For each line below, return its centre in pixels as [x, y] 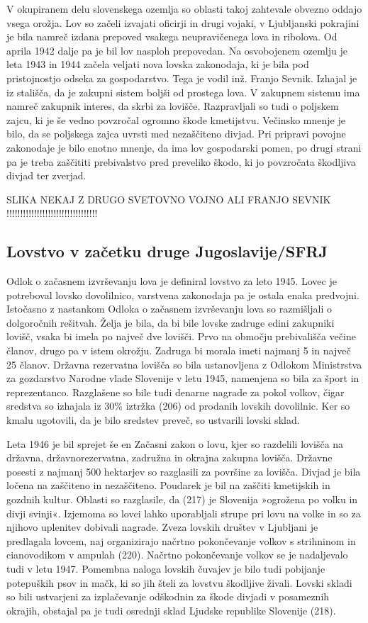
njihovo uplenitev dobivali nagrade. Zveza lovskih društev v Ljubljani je [162, 527]
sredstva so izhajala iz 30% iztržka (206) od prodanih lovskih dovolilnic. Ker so [178, 406]
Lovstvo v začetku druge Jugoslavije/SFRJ [167, 251]
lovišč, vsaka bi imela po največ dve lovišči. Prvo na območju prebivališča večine [181, 336]
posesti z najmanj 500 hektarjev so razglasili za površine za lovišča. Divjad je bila [184, 471]
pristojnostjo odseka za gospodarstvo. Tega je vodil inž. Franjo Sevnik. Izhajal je [182, 78]
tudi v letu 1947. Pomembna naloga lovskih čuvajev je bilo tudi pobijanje [166, 568]
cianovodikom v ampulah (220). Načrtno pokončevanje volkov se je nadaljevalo [177, 555]
